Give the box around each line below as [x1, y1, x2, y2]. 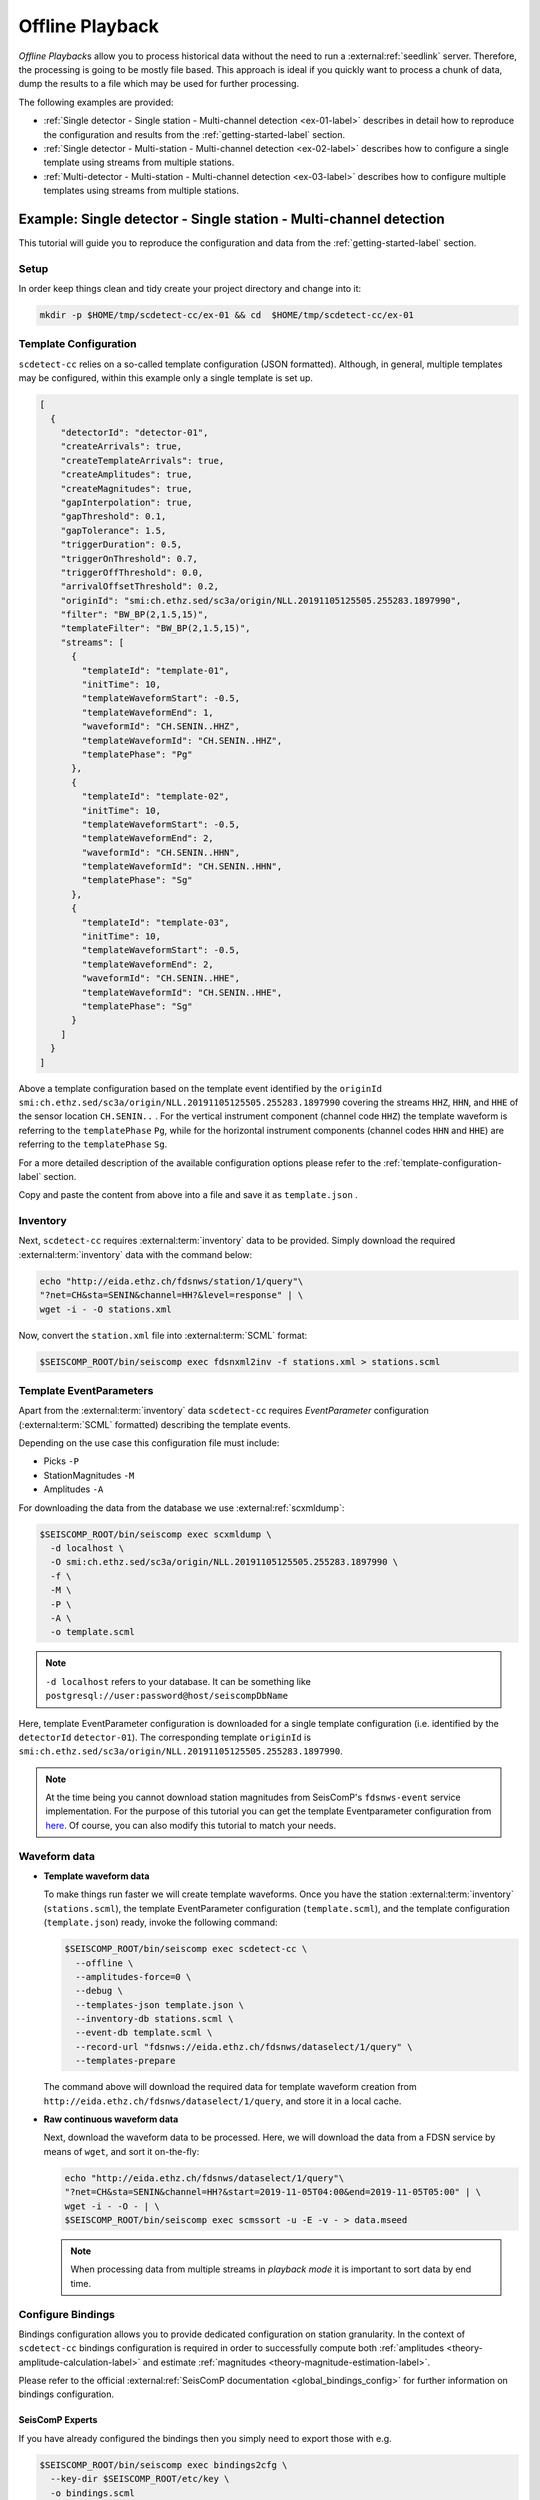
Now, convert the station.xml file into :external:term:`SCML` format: [18, 1329, 308, 1341]
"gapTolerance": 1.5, [60, 525, 167, 536]
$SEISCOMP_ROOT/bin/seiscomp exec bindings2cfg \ [39, 2459, 288, 2470]
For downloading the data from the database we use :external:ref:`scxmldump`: [18, 1501, 345, 1514]
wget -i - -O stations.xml [39, 1303, 172, 1315]
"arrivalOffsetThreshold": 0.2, [60, 581, 220, 592]
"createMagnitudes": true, [60, 483, 194, 494]
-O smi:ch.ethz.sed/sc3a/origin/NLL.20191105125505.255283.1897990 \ [50, 1556, 399, 1568]
